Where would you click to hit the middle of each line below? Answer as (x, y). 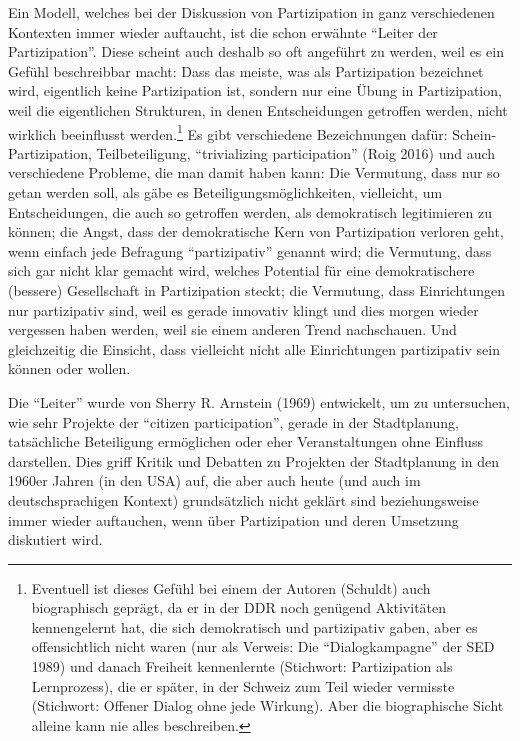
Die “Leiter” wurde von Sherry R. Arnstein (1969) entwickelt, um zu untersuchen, (259, 401)
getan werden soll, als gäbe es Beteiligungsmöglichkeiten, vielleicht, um (225, 192)
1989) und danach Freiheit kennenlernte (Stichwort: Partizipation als (242, 666)
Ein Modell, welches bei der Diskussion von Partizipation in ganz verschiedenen (251, 12)
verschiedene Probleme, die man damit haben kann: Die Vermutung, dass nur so (254, 172)
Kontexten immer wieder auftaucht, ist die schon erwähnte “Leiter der (223, 31)
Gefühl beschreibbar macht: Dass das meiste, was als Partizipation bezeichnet (246, 70)
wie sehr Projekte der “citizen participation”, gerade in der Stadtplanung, (233, 421)
